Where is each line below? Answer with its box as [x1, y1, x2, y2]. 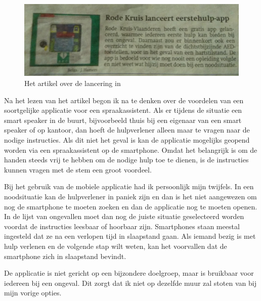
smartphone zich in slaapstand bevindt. [4, 250, 126, 261]
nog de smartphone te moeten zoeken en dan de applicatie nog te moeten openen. [4, 201, 257, 211]
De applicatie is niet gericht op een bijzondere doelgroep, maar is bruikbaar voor [4, 268, 254, 278]
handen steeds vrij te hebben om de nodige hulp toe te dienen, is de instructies [4, 154, 249, 165]
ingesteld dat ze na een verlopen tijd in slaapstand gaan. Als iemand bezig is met [4, 231, 256, 241]
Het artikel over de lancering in [24, 78, 121, 89]
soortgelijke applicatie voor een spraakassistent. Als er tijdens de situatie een [4, 105, 242, 115]
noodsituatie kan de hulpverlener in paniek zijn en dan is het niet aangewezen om [4, 191, 257, 201]
